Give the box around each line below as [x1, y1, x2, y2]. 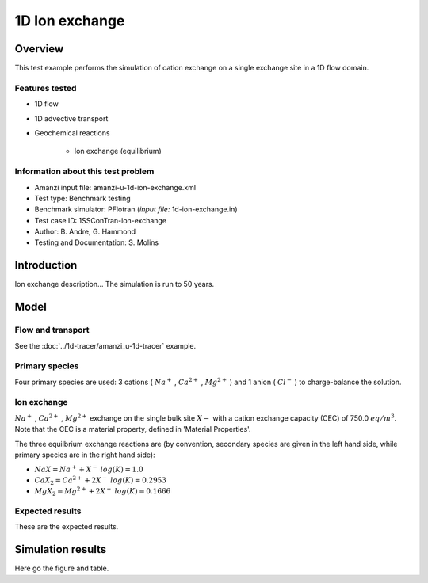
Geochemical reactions [34, 128, 110, 138]
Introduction [14, 258, 78, 272]
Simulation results [14, 543, 107, 556]
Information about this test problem [14, 166, 155, 177]
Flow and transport [14, 325, 90, 336]
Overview [14, 42, 64, 55]
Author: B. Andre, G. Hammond [34, 227, 136, 237]
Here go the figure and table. [14, 563, 109, 573]
